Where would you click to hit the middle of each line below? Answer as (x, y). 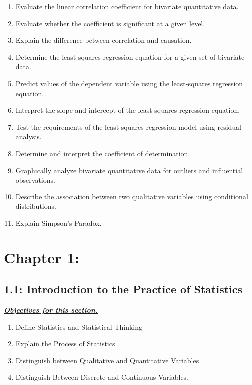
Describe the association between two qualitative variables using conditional (132, 196)
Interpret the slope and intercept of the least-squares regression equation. (128, 110)
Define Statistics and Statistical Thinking (79, 326)
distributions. (36, 206)
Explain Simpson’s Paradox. (59, 223)
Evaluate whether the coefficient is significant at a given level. (110, 23)
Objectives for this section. (51, 310)
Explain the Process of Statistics (65, 343)
